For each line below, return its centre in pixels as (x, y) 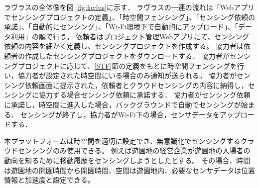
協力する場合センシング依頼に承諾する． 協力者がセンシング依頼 (144, 95)
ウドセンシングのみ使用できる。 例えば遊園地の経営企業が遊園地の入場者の (127, 150)
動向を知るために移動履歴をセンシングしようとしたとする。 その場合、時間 (127, 160)
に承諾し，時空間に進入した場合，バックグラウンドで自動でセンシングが (123, 104)
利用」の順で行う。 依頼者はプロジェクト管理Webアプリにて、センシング (130, 36)
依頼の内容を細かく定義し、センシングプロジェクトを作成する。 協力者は (124, 46)
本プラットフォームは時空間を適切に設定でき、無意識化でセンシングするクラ (129, 141)
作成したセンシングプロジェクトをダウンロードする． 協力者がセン (134, 55)
